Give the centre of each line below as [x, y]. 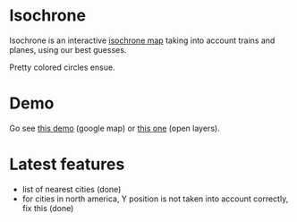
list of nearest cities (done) [72, 189]
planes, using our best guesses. [68, 49]
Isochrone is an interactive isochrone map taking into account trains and [142, 40]
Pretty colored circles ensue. [62, 67]
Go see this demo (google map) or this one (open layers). [115, 128]
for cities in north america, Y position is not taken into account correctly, [155, 199]
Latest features [67, 164]
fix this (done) [48, 208]
